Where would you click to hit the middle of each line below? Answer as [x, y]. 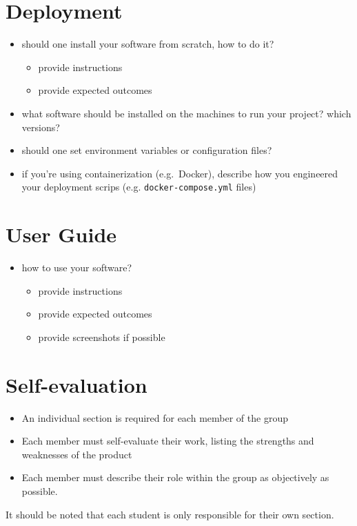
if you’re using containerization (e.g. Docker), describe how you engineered [180, 173]
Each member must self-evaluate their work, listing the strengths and [168, 441]
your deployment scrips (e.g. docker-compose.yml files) [139, 187]
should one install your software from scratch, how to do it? [148, 44]
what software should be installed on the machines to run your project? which [186, 113]
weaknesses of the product [77, 454]
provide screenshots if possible [102, 337]
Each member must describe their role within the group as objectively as [175, 477]
